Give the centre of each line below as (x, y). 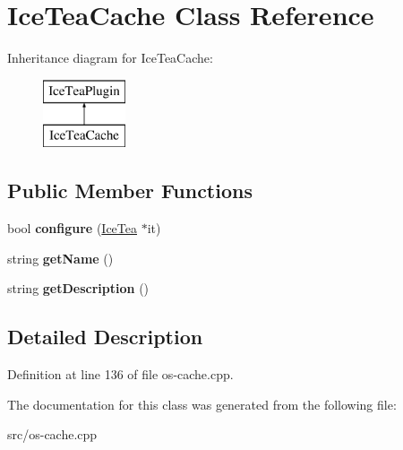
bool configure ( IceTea (72, 228)
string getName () (60, 258)
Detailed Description (105, 337)
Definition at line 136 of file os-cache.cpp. (120, 374)
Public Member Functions (130, 190)
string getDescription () (78, 288)
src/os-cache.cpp (52, 434)
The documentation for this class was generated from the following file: (202, 404)
